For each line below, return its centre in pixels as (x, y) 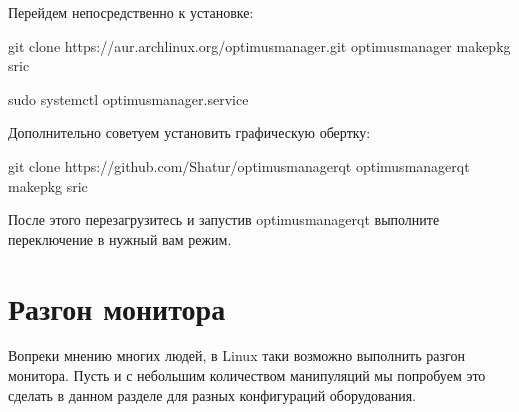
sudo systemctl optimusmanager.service (128, 98)
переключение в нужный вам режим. (120, 238)
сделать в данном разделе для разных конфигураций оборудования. (212, 394)
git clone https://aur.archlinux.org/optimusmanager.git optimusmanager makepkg (259, 45)
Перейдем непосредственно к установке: (131, 12)
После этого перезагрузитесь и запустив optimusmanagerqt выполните (224, 219)
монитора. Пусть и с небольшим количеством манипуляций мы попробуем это (247, 375)
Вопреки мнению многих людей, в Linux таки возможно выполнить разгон (236, 355)
